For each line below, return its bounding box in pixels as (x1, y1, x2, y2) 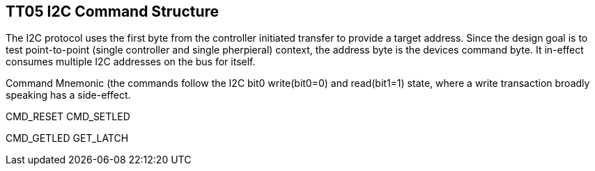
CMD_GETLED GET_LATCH (6, 132, 129, 145)
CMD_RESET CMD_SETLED (6, 111, 130, 123)
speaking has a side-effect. (6, 89, 131, 101)
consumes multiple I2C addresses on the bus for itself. (6, 56, 256, 68)
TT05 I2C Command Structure (6, 3, 219, 20)
